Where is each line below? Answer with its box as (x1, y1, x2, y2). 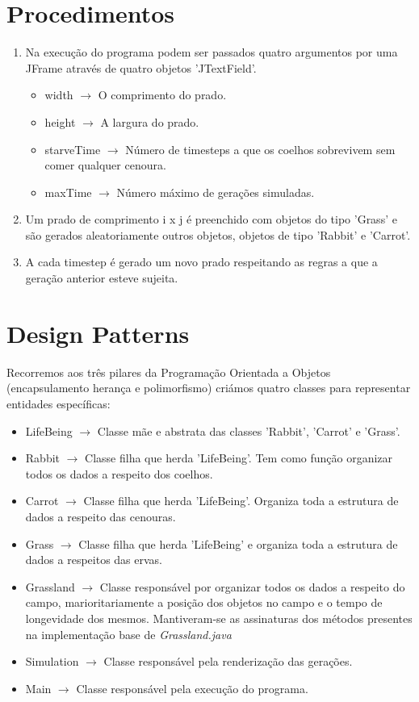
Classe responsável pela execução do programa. (76, 679, 308, 696)
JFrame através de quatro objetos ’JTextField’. (25, 59, 257, 76)
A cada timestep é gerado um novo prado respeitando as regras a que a (25, 253, 378, 270)
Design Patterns (6, 316, 190, 349)
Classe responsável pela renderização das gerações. (103, 653, 353, 670)
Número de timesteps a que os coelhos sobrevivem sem (125, 140, 396, 157)
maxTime (44, 183, 92, 200)
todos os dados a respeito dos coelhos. (25, 465, 213, 482)
